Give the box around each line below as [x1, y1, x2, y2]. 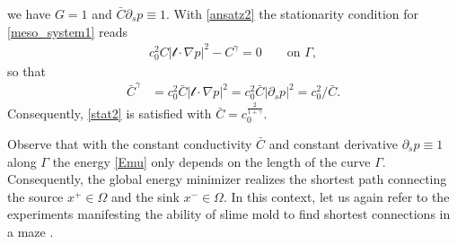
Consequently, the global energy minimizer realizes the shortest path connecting [7, 170, 447, 188]
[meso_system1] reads [7, 22, 128, 40]
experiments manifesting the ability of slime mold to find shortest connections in [7, 205, 451, 223]
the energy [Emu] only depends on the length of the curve [52, 152, 371, 170]
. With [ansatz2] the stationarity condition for [166, 4, 419, 22]
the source [7, 187, 64, 205]
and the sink [110, 187, 180, 205]
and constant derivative [268, 135, 399, 153]
